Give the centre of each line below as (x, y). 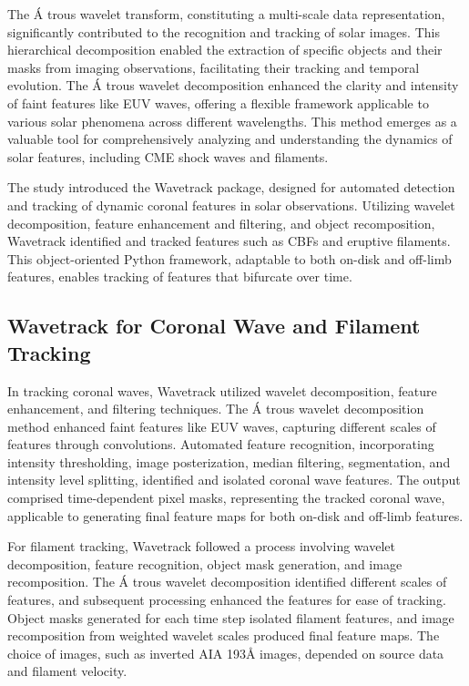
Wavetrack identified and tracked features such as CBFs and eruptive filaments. (229, 241)
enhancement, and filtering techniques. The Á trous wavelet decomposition (216, 409)
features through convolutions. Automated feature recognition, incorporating (221, 444)
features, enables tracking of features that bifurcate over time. (180, 276)
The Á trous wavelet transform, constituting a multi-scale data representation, (226, 14)
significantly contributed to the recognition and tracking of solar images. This (224, 31)
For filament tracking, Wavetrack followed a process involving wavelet (201, 546)
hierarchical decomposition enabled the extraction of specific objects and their (225, 50)
